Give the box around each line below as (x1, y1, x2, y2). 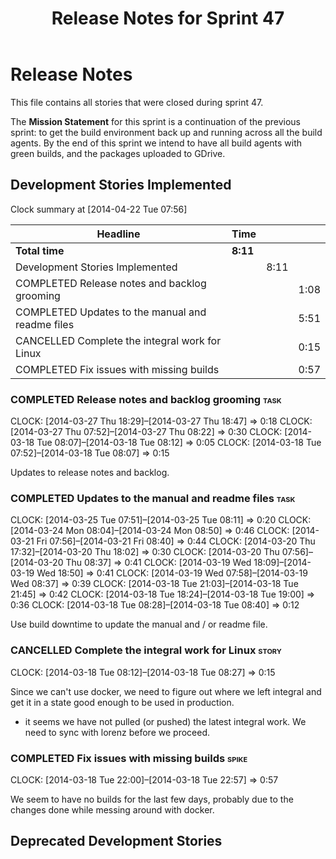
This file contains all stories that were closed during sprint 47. (10, 96, 264, 108)
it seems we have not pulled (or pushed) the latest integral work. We (24, 715, 307, 727)
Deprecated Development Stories (10, 833, 223, 850)
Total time (15, 243, 65, 257)
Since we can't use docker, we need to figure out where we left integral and (10, 685, 322, 697)
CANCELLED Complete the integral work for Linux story (10, 643, 282, 657)
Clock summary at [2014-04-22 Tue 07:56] (10, 203, 188, 215)
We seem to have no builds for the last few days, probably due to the (10, 793, 294, 805)
